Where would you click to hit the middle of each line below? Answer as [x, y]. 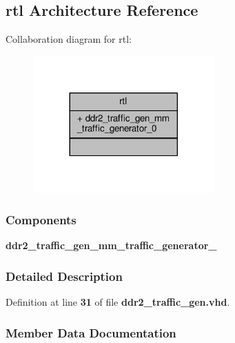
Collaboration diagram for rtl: [69, 39]
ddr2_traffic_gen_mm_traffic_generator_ [111, 245]
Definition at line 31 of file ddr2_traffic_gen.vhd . [118, 302]
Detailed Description [64, 276]
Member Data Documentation [91, 332]
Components [41, 220]
